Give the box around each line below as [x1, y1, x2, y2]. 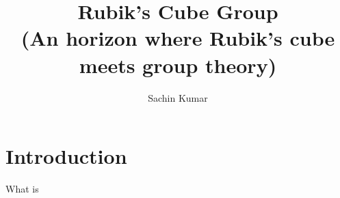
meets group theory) [79, 51, 277, 79]
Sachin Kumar [148, 90, 208, 104]
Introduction [5, 142, 127, 170]
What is [5, 182, 39, 196]
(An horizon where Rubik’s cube [21, 24, 335, 52]
